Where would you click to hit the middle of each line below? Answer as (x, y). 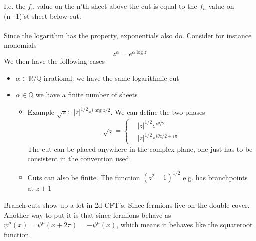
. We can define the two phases (158, 112)
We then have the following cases (54, 61)
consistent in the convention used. (79, 158)
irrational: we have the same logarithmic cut (111, 78)
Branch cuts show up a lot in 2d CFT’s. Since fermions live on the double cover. (127, 204)
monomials (20, 45)
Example (41, 112)
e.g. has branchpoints (215, 177)
